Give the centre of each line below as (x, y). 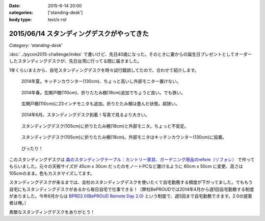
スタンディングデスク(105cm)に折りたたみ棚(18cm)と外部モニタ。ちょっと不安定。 (105, 126)
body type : (20, 19)
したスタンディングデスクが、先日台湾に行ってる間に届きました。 (76, 61)
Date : (15, 6)
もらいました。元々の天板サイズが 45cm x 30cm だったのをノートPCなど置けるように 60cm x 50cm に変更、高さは (126, 166)
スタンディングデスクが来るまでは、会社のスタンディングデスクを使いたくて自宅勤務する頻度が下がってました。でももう (131, 182)
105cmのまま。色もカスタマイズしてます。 (52, 173)
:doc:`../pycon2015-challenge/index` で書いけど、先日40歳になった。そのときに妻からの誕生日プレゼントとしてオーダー (131, 55)
